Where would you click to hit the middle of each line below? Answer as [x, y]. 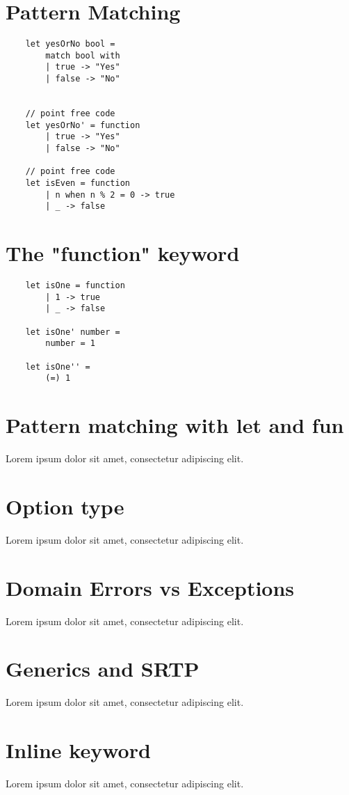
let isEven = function [78, 183]
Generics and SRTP [103, 669]
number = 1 [70, 344]
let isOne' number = [73, 332]
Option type [65, 506]
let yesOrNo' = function [83, 125]
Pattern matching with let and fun [175, 425]
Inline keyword [78, 750]
